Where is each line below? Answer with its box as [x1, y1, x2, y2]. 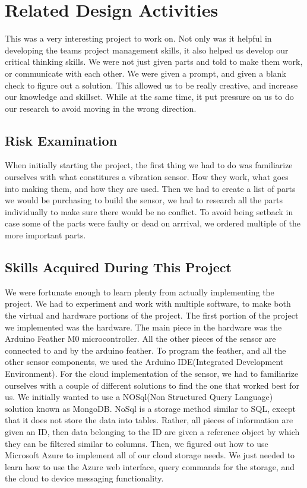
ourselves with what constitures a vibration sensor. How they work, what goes [5, 171, 289, 183]
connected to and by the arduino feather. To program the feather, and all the [5, 344, 286, 356]
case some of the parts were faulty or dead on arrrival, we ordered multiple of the [5, 217, 300, 229]
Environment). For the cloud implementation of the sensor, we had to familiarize [5, 367, 299, 379]
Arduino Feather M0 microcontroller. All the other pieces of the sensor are [5, 332, 276, 345]
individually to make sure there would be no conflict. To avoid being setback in [5, 205, 293, 218]
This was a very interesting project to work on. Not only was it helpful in [5, 32, 272, 45]
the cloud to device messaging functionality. [5, 472, 164, 484]
